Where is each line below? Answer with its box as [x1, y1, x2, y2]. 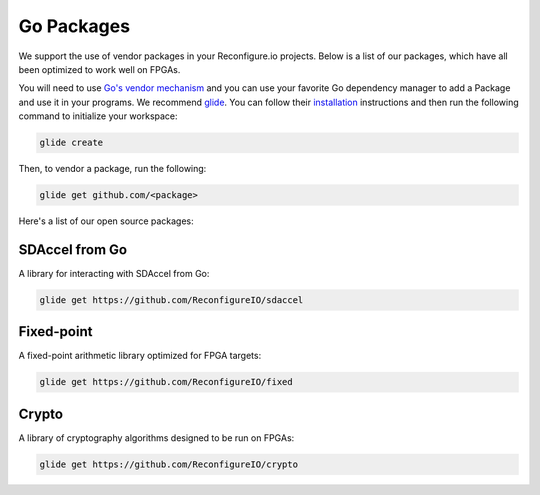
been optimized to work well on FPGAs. [18, 63, 181, 75]
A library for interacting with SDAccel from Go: [18, 267, 210, 279]
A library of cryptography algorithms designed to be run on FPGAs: [18, 431, 295, 444]
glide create [39, 137, 104, 149]
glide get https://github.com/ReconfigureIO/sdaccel [39, 294, 304, 305]
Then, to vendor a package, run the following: [18, 163, 207, 175]
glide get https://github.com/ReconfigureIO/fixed [39, 376, 294, 388]
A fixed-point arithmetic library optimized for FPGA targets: [18, 350, 262, 362]
